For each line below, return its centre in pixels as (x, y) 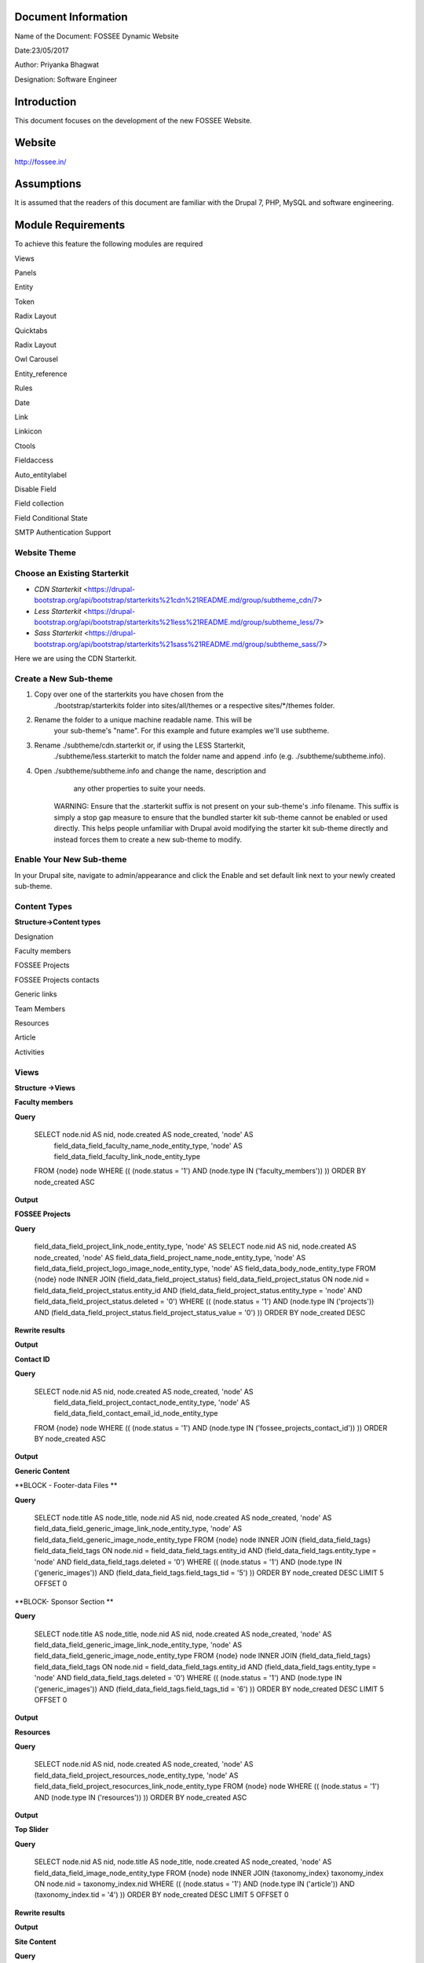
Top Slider (31, 1830)
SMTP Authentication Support (63, 532)
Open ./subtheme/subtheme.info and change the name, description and (150, 770)
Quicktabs (31, 331)
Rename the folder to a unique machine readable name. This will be (143, 720)
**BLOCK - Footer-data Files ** (66, 1486)
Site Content (35, 1941)
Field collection (39, 503)
